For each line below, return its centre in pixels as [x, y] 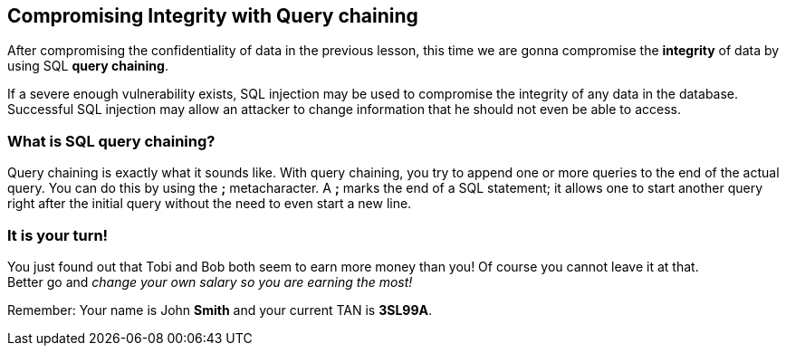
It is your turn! [58, 235]
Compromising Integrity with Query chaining [213, 16]
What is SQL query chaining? [111, 141]
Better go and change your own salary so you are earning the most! [210, 281]
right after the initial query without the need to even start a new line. [210, 204]
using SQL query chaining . [88, 66]
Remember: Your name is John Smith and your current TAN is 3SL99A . [220, 310]
